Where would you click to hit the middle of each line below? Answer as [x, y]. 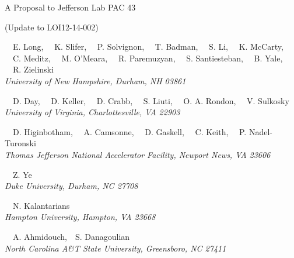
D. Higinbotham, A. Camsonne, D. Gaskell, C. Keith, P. [129, 131]
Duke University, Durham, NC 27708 [71, 186]
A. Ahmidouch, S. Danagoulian [71, 236]
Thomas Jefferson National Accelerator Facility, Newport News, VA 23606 [138, 154]
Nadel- [260, 131]
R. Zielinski [33, 69]
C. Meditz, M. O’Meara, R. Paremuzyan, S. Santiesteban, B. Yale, [148, 58]
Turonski [20, 143]
